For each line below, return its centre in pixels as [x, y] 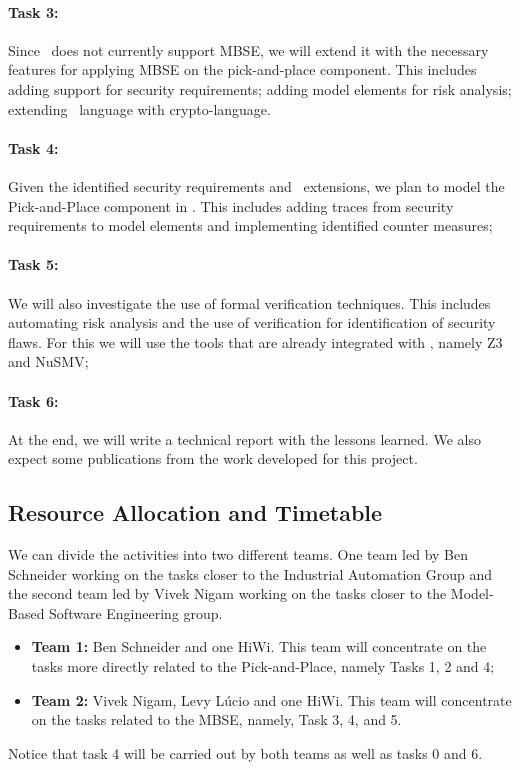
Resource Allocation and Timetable [195, 512]
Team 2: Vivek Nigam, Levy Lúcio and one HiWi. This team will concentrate [271, 699]
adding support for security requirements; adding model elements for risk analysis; [260, 88]
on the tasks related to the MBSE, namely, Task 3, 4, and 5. [216, 719]
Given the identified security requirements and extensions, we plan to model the [256, 185]
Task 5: [33, 264]
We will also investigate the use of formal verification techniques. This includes [249, 302]
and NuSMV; [48, 361]
